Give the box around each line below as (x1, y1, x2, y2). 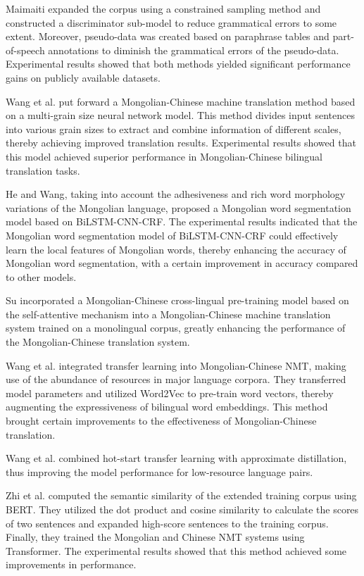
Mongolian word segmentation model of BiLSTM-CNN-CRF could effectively (6, 227, 339, 242)
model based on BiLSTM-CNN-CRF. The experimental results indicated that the (6, 214, 358, 229)
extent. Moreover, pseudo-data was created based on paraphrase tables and (6, 29, 330, 44)
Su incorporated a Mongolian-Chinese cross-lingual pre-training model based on (6, 293, 349, 308)
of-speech (6, 42, 45, 57)
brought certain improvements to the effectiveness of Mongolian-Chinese (6, 413, 317, 428)
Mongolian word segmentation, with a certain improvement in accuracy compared (6, 256, 358, 270)
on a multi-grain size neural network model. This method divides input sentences (6, 108, 355, 123)
